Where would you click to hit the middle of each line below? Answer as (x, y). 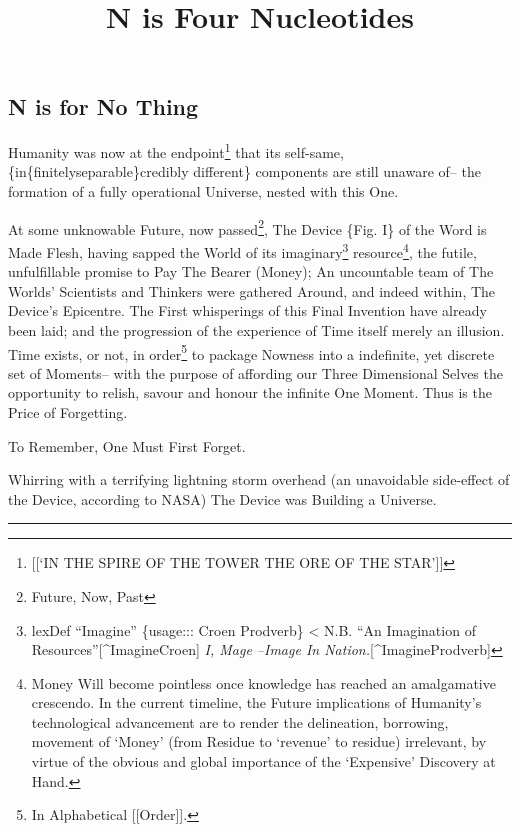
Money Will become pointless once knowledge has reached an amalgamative (263, 682)
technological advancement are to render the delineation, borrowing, (240, 721)
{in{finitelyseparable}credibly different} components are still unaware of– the (244, 171)
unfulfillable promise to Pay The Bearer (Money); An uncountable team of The (251, 271)
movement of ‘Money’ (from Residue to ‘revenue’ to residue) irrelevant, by (259, 741)
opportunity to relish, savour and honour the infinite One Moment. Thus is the (250, 392)
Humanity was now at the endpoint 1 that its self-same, (176, 150)
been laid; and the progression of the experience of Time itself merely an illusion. (256, 329)
